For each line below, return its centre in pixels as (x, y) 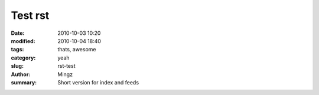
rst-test (66, 66)
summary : (24, 82)
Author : (21, 74)
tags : (17, 50)
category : (23, 58)
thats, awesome (77, 50)
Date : (18, 33)
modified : (23, 41)
